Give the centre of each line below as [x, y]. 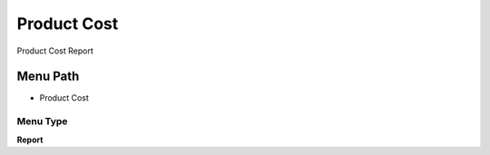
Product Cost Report [55, 51]
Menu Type [42, 121]
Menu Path [48, 77]
